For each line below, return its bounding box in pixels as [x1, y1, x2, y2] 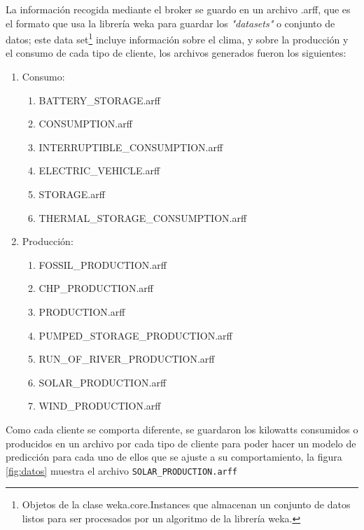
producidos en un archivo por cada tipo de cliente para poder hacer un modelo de [6, 435, 356, 450]
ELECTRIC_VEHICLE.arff [38, 163, 160, 178]
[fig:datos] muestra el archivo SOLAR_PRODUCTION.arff [6, 463, 238, 477]
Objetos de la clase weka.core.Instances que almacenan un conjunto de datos [22, 497, 351, 512]
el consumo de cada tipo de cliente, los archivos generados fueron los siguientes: [6, 46, 346, 60]
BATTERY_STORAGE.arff [38, 92, 160, 107]
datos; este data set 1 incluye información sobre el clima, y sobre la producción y [6, 30, 349, 46]
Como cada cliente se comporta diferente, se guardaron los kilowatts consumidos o [6, 421, 358, 436]
